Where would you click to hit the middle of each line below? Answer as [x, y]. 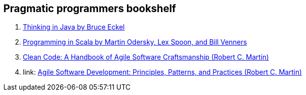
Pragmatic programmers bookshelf [90, 8]
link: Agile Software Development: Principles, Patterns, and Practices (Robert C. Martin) [162, 72]
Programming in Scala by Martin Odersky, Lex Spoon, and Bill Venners [135, 42]
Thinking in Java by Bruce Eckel [74, 27]
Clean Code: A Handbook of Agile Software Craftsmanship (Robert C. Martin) [146, 57]
